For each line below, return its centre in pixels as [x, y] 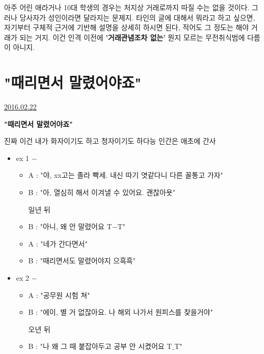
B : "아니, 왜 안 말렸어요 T [70, 226]
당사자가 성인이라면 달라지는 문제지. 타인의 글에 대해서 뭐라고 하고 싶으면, [137, 17]
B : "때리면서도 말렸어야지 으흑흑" [82, 261]
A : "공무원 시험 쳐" [59, 295]
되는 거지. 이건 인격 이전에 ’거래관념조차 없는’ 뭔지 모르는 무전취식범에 [132, 37]
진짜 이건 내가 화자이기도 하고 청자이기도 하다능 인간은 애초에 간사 [110, 141]
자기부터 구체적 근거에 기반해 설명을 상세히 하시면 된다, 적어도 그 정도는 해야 [127, 27]
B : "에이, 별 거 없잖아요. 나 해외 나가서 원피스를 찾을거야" [121, 312]
